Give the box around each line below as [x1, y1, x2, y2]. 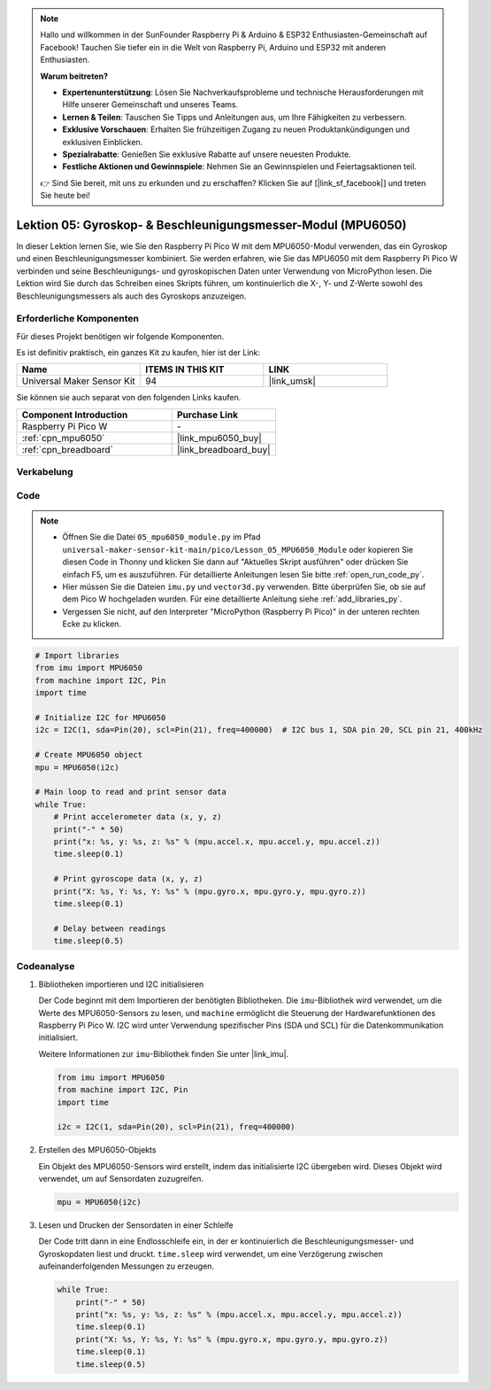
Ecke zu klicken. [62, 618, 122, 629]
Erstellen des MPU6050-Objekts [38, 1145, 157, 1155]
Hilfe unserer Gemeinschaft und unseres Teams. [62, 99, 239, 110]
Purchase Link [177, 408, 239, 421]
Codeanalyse [16, 960, 75, 973]
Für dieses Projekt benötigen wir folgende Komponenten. [16, 330, 225, 341]
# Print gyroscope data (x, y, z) [53, 874, 203, 884]
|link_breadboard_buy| [177, 443, 271, 455]
